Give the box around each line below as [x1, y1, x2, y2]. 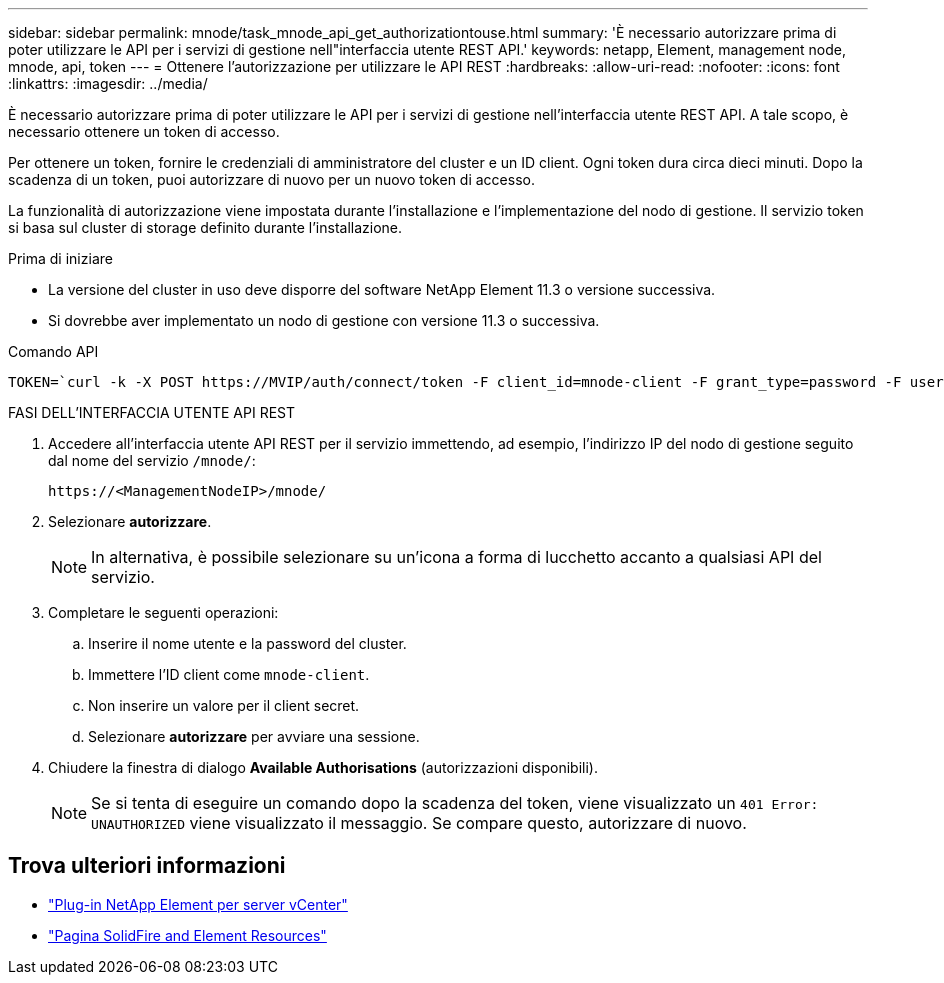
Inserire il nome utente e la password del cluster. [88, 635, 407, 652]
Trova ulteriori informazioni [8, 853, 286, 879]
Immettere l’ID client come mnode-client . [88, 666, 370, 683]
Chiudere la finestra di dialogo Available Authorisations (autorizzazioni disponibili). [48, 759, 598, 776]
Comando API [8, 343, 99, 360]
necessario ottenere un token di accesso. [8, 123, 280, 140]
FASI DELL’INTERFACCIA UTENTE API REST [8, 404, 296, 421]
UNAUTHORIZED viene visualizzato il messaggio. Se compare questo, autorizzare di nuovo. [91, 813, 747, 833]
